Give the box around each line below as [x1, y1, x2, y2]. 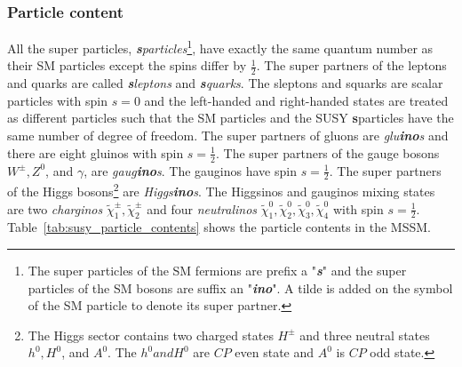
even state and [235, 343, 315, 362]
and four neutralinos [147, 199, 258, 218]
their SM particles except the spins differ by [7, 56, 247, 75]
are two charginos [7, 199, 103, 218]
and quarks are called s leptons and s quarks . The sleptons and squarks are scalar [7, 74, 443, 92]
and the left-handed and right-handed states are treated [144, 91, 449, 109]
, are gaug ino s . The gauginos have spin [84, 161, 297, 180]
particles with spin [7, 91, 108, 109]
